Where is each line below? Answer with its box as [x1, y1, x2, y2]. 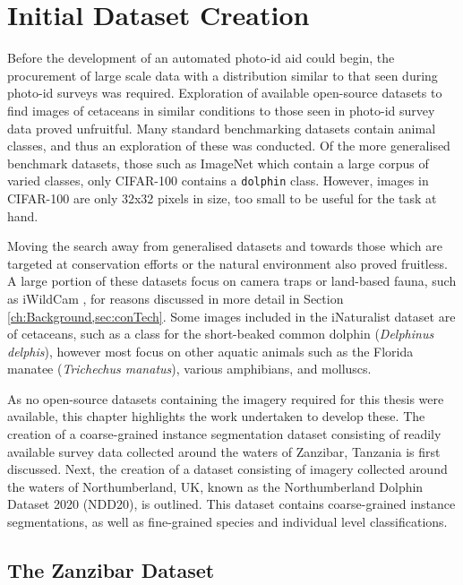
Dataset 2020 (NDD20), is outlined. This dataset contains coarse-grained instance [7, 495, 456, 513]
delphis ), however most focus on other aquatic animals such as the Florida [7, 341, 414, 360]
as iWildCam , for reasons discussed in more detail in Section [7, 288, 344, 307]
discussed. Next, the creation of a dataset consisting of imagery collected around [7, 460, 448, 478]
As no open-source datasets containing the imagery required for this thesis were [7, 389, 444, 408]
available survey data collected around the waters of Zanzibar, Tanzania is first [7, 442, 441, 460]
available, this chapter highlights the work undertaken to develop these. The [7, 407, 425, 426]
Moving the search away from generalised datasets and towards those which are [7, 237, 442, 255]
